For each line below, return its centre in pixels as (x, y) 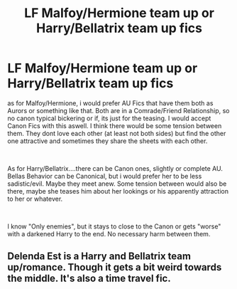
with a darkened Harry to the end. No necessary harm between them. (109, 233)
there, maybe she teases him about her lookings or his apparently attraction (118, 191)
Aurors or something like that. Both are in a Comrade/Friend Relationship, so (118, 110)
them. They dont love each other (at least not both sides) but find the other (117, 133)
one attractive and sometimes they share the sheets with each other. (108, 141)
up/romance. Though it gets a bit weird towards (115, 267)
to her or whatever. (35, 199)
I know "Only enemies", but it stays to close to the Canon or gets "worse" (114, 226)
